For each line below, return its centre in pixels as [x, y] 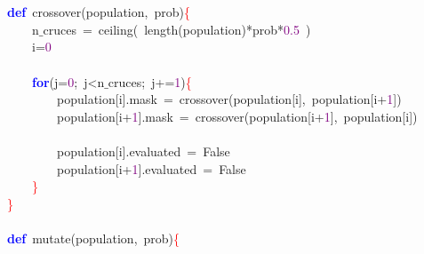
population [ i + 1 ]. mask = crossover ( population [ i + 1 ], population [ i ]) [237, 116]
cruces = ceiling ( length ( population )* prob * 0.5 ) [177, 29]
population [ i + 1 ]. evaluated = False [151, 168]
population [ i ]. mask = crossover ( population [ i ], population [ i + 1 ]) [229, 99]
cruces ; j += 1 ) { [150, 81]
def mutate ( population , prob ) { [94, 238]
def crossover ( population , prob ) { [99, 12]
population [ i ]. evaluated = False [143, 151]
